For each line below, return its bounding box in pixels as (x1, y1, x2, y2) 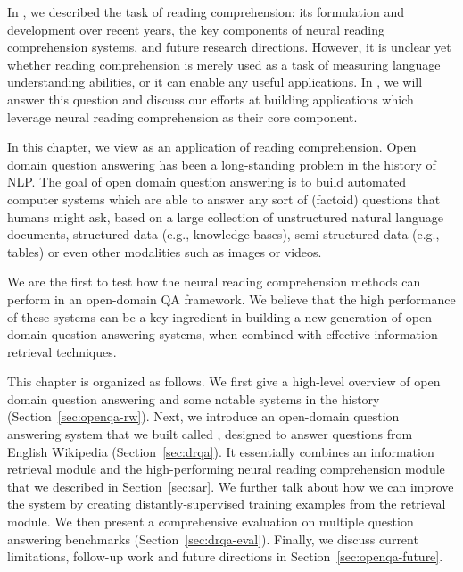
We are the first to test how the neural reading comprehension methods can (7, 272, 421, 291)
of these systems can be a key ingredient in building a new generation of (7, 307, 402, 326)
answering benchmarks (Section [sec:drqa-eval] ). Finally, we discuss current (7, 529, 418, 548)
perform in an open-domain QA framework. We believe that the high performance (7, 289, 456, 308)
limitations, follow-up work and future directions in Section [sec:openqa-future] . (7, 547, 443, 566)
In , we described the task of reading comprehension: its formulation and (7, 3, 404, 21)
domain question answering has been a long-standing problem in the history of (7, 154, 436, 173)
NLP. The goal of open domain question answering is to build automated (7, 172, 407, 191)
